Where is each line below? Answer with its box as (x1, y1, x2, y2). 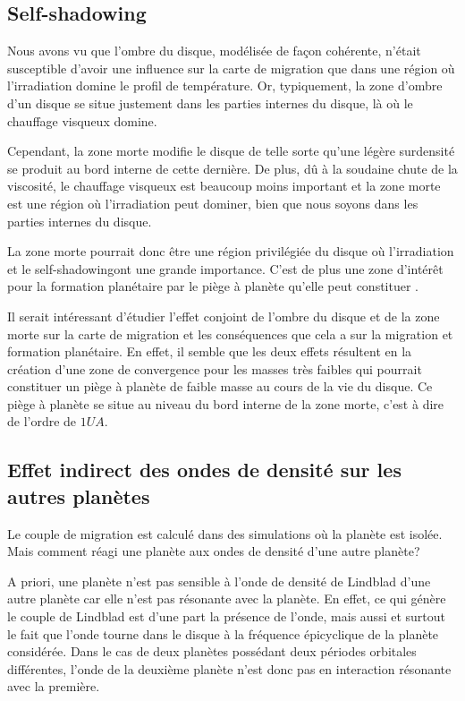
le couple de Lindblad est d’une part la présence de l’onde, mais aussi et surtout (7, 607, 445, 626)
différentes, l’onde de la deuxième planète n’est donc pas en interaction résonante (7, 659, 452, 678)
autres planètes (7, 482, 150, 509)
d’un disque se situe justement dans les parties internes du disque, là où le (7, 93, 413, 112)
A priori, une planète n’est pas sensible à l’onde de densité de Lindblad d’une (7, 571, 431, 590)
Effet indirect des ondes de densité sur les (7, 456, 402, 483)
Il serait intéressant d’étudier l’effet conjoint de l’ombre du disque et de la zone (7, 306, 440, 325)
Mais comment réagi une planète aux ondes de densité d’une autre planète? (7, 542, 420, 560)
